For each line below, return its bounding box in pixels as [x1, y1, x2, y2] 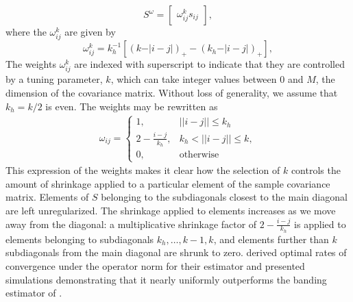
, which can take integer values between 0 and [110, 72, 304, 86]
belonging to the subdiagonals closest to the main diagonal [101, 190, 348, 204]
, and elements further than [213, 231, 329, 246]
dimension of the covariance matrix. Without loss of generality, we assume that [5, 85, 338, 99]
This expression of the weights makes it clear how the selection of [5, 163, 280, 177]
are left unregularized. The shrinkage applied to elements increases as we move [5, 203, 336, 218]
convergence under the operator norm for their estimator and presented [5, 259, 305, 273]
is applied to [294, 216, 346, 231]
